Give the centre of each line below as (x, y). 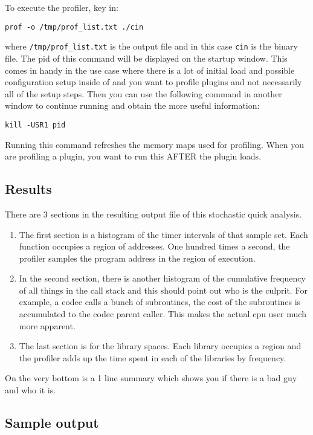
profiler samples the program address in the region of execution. (137, 258)
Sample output (52, 423)
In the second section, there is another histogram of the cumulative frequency (162, 278)
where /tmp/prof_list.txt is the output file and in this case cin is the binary (151, 46)
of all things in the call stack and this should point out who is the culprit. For (163, 290)
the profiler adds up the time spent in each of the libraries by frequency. (153, 357)
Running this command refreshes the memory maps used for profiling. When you (155, 144)
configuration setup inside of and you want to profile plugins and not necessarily (153, 82)
